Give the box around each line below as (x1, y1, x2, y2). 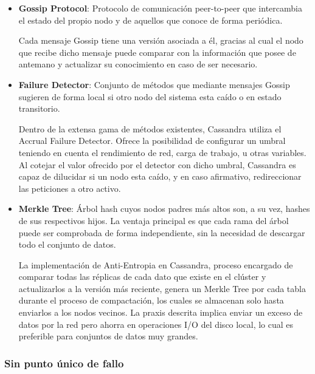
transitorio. (18, 102, 60, 115)
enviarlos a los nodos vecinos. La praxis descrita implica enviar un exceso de (18, 306, 303, 319)
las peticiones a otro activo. (18, 182, 121, 194)
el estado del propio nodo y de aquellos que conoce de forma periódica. (18, 13, 283, 26)
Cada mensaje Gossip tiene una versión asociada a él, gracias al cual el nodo (18, 34, 303, 47)
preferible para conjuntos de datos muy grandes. (18, 330, 198, 342)
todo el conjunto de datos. (18, 238, 116, 251)
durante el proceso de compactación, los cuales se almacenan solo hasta (18, 294, 284, 307)
